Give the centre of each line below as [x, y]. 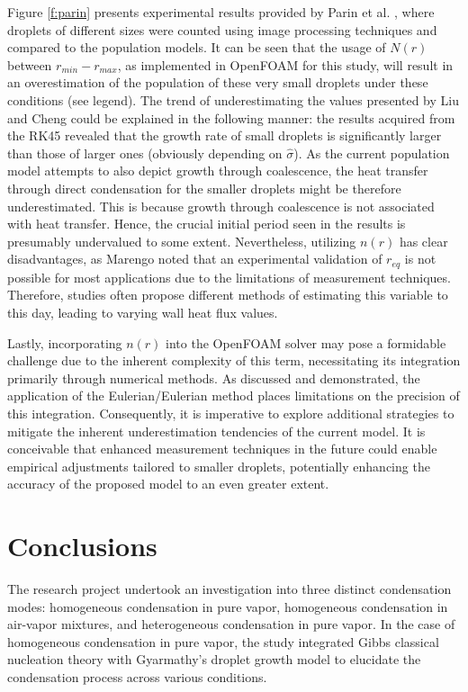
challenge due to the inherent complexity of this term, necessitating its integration [234, 360]
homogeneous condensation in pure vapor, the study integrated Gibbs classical [223, 641]
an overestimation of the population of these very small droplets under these [218, 82]
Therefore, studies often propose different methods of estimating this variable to [228, 295]
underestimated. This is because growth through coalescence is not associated [221, 206]
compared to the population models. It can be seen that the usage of [197, 47]
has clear [423, 241]
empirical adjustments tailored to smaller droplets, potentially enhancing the [219, 466]
